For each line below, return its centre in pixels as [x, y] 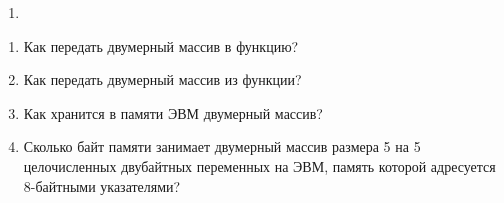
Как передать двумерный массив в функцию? [161, 45]
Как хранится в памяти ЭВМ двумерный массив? [173, 112]
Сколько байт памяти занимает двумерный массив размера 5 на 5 [222, 146]
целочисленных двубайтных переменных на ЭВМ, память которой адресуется [259, 165]
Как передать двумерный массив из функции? [162, 79]
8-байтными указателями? [102, 185]
